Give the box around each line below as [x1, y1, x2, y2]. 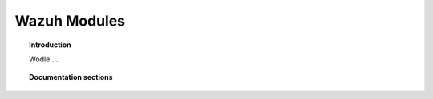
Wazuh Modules [14, 12, 126, 30]
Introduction [29, 40, 71, 49]
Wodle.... [29, 54, 59, 64]
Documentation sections [29, 73, 113, 82]
